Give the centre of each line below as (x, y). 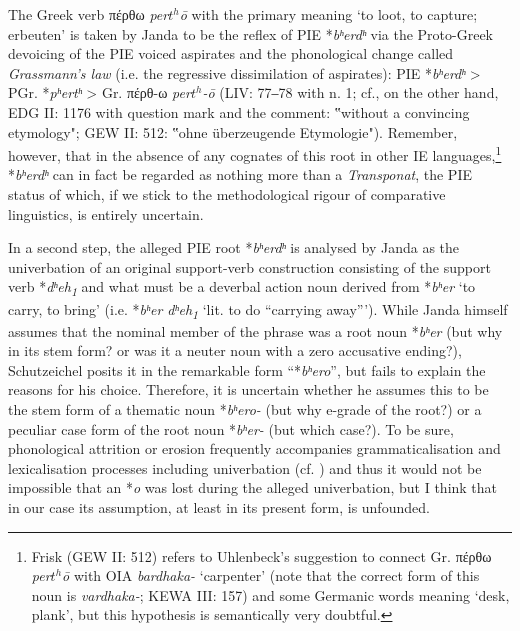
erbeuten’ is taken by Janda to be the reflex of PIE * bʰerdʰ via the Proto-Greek (251, 33)
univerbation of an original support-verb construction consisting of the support (249, 266)
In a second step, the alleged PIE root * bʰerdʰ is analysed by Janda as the (234, 247)
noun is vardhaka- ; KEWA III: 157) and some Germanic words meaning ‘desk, (270, 594)
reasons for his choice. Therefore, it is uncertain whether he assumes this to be (248, 389)
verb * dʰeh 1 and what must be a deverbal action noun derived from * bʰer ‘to (242, 288)
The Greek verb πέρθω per (88, 14)
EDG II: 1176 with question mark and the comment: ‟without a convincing (239, 111)
